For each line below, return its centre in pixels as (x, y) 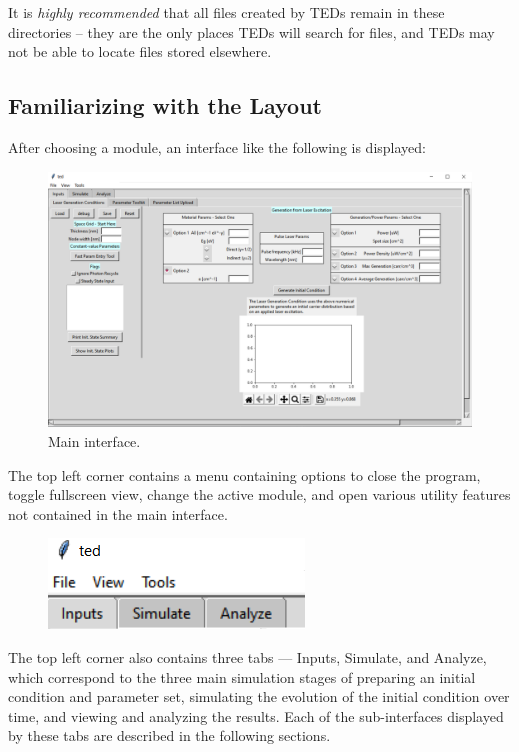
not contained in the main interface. (118, 513)
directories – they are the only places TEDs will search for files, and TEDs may (251, 31)
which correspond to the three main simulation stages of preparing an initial (242, 676)
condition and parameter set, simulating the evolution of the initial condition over (259, 696)
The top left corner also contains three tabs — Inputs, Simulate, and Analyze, (247, 657)
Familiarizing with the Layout (165, 105)
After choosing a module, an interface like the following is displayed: (217, 146)
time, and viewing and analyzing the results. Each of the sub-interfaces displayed (256, 715)
